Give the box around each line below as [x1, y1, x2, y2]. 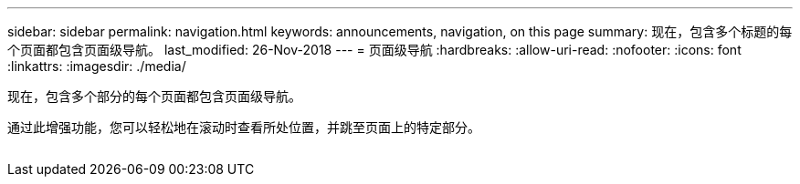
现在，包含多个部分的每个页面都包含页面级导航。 [7, 88, 301, 104]
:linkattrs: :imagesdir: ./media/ [7, 58, 186, 74]
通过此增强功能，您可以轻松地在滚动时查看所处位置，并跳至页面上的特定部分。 [7, 119, 480, 135]
